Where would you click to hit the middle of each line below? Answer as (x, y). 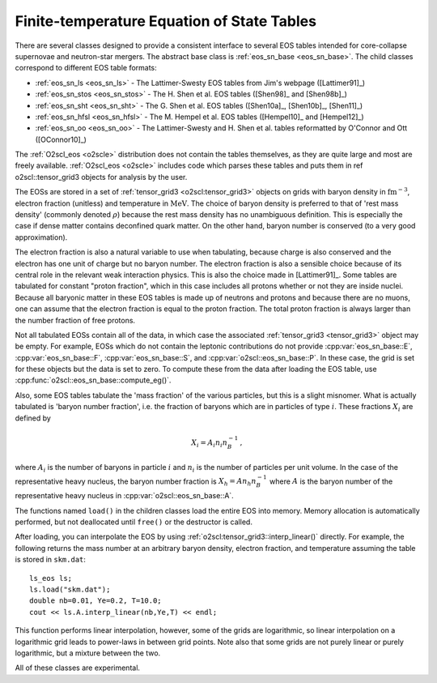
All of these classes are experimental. (78, 668)
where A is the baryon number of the (331, 481)
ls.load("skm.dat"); (70, 589)
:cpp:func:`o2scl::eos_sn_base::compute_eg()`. (93, 380)
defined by (33, 418)
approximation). (41, 237)
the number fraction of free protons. (75, 320)
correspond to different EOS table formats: (86, 68)
